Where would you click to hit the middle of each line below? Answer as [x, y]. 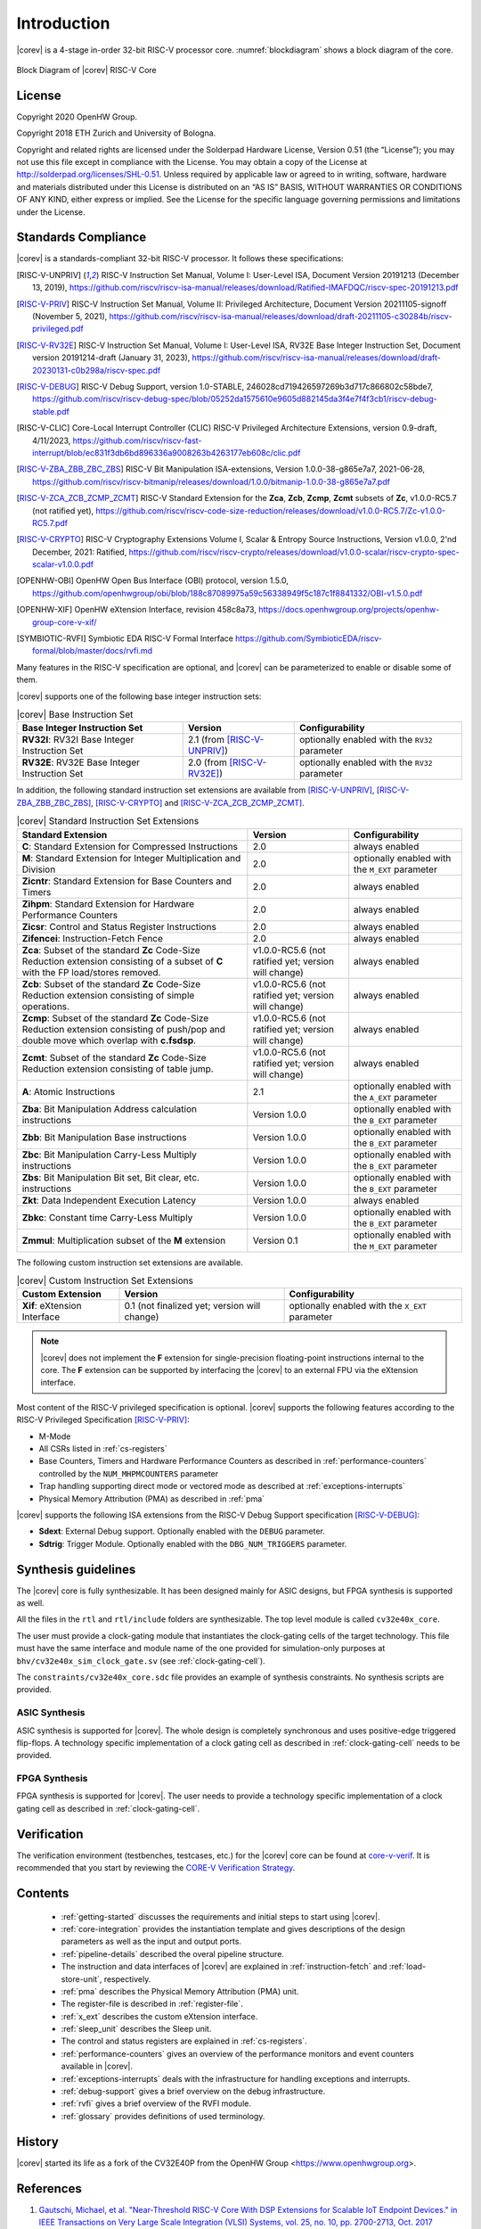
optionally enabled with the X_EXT [358, 1306]
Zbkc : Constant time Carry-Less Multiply [107, 1217]
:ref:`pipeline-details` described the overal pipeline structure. [173, 1953]
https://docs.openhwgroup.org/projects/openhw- [349, 610]
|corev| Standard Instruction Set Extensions [108, 821]
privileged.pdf [58, 329]
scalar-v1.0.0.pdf [63, 564]
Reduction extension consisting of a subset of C [122, 961]
